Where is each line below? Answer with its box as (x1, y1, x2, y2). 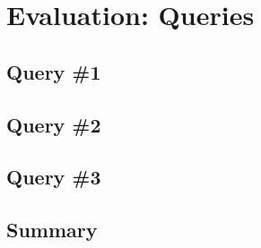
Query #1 (6, 57, 101, 85)
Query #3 (6, 163, 101, 191)
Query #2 (6, 110, 101, 138)
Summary (6, 216, 98, 244)
